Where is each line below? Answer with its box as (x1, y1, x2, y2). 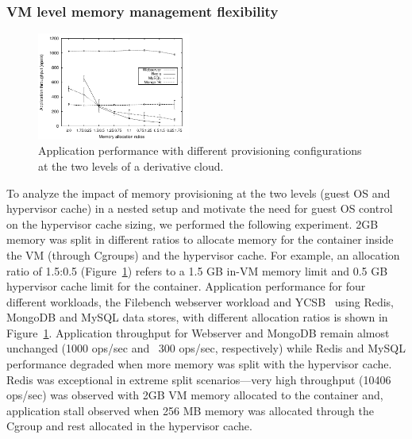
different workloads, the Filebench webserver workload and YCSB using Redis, (6, 293, 394, 310)
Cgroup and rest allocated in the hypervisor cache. (6, 418, 252, 434)
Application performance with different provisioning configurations (38, 142, 362, 159)
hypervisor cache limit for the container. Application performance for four (6, 278, 366, 295)
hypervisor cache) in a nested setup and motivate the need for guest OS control (6, 200, 393, 217)
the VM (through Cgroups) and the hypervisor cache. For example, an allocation (6, 246, 400, 263)
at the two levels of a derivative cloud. (38, 157, 224, 174)
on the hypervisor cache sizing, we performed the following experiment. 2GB (6, 215, 379, 232)
